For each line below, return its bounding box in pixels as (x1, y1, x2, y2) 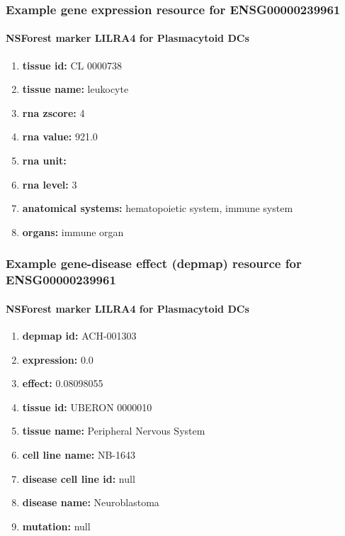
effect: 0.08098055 (22, 376, 103, 391)
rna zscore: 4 (22, 105, 85, 120)
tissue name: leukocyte (22, 82, 129, 96)
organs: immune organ (22, 224, 124, 239)
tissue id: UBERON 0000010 (22, 399, 152, 414)
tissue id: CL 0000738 (22, 57, 122, 72)
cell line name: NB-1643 (22, 447, 136, 462)
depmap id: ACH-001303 (22, 328, 137, 342)
